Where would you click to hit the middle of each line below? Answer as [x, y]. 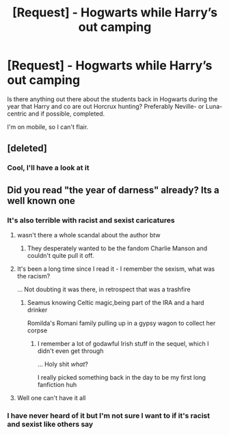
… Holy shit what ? [63, 364]
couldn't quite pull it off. [60, 255]
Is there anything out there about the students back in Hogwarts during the [112, 99]
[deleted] [27, 148]
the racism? [33, 276]
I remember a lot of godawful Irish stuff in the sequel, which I [123, 343]
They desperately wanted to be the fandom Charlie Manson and [117, 248]
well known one [41, 201]
